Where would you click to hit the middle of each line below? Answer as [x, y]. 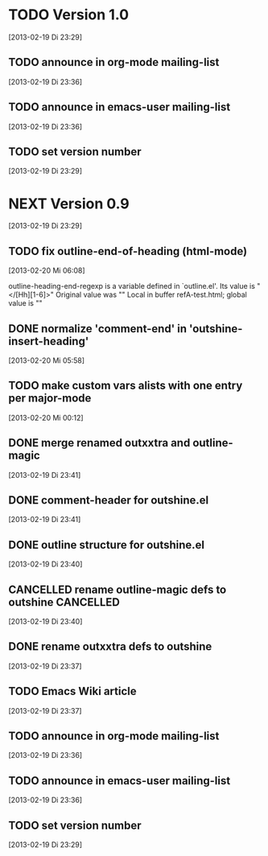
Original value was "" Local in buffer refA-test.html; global [151, 294]
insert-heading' [49, 341]
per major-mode [50, 399]
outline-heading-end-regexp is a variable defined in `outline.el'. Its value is [132, 286]
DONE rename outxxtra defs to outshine [110, 646]
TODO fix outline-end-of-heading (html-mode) [128, 251]
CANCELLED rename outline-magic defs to [118, 589]
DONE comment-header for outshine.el [109, 500]
